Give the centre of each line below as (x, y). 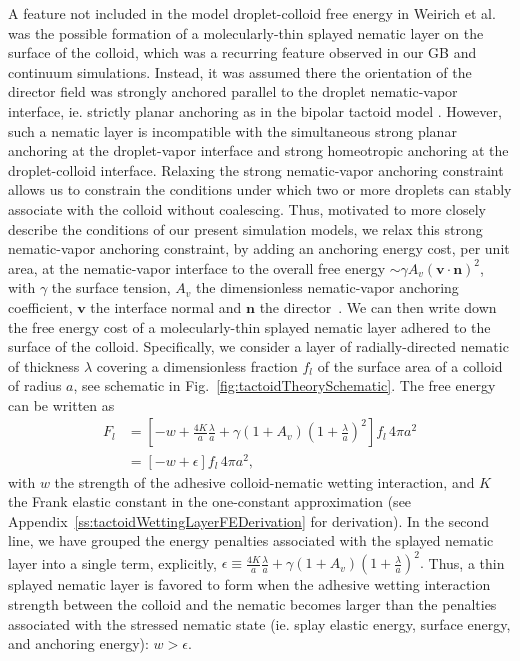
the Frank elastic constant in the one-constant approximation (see (210, 501)
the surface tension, (111, 287)
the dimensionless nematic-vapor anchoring (327, 287)
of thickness (44, 365)
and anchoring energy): (78, 643)
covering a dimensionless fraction (197, 365)
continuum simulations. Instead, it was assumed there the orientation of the (240, 71)
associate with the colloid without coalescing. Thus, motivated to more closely (247, 208)
